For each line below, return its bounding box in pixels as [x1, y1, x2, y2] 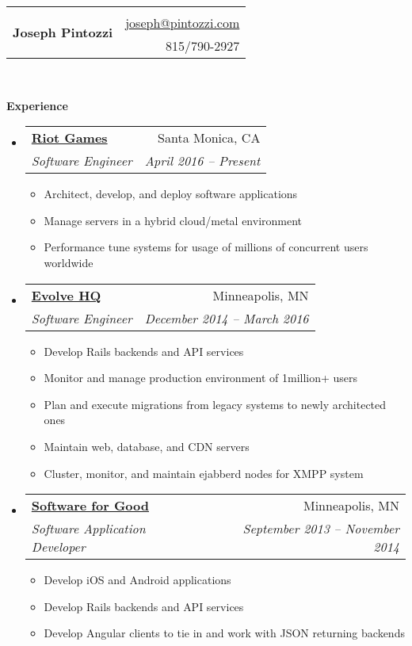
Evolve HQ [31, 285, 101, 304]
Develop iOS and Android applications [44, 571, 231, 588]
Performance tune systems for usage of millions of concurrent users [44, 239, 368, 255]
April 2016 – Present [144, 151, 261, 170]
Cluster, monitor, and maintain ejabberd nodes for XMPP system [44, 464, 364, 481]
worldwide [44, 254, 93, 270]
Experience [6, 97, 68, 113]
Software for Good [31, 496, 149, 515]
